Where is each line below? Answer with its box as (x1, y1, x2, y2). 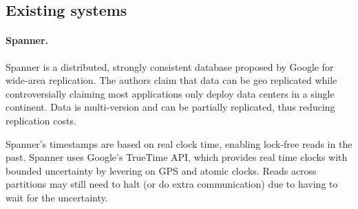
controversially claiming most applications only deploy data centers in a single (6, 86, 335, 100)
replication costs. (6, 113, 76, 127)
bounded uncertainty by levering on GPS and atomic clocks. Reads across (6, 163, 317, 177)
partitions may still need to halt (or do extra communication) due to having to (6, 177, 338, 191)
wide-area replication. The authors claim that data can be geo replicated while (6, 73, 337, 87)
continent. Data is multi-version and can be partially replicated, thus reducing (6, 100, 335, 114)
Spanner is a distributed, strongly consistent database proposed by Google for (6, 59, 334, 74)
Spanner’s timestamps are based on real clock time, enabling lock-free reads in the (6, 136, 352, 151)
